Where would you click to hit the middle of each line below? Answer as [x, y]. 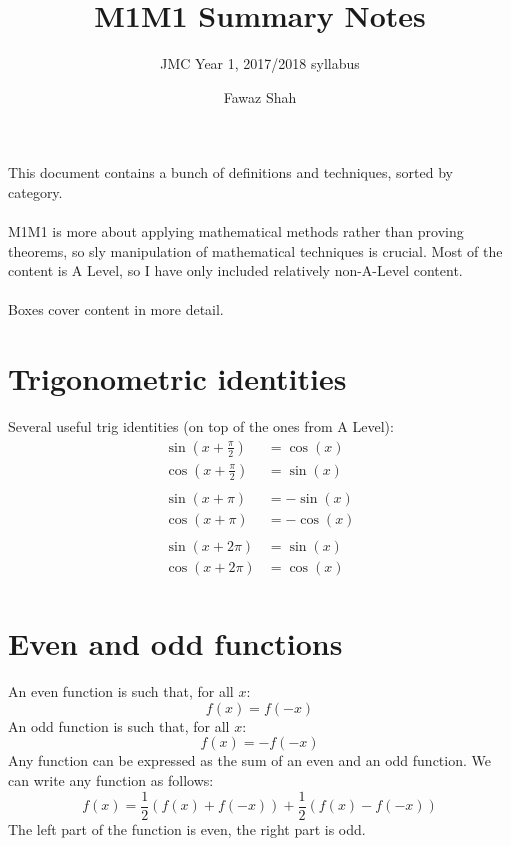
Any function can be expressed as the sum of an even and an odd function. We [249, 760]
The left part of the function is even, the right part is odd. [187, 828]
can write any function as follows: [111, 779]
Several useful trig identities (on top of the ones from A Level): [201, 426]
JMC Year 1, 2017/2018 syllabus [260, 63]
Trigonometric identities [177, 378]
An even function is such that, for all [121, 691]
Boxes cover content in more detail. [116, 309]
